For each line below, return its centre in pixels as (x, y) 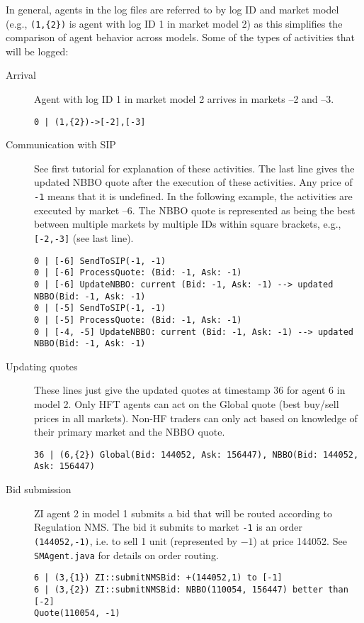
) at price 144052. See (300, 540)
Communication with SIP (61, 144)
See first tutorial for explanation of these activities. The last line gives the (194, 168)
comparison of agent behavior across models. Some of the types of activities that (180, 37)
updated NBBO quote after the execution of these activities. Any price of (193, 182)
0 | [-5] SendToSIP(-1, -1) (100, 308)
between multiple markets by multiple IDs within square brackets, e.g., (188, 224)
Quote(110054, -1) (77, 613)
